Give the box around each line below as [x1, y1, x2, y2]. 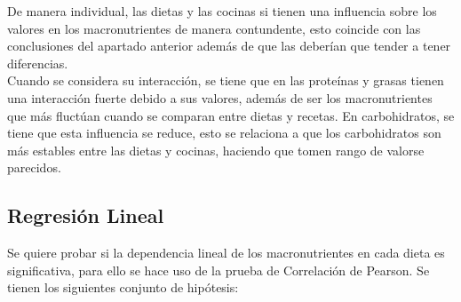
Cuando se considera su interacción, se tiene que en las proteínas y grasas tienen [7, 71, 444, 90]
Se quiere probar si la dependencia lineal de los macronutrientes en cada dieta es [7, 243, 445, 262]
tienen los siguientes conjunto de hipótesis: [7, 278, 239, 297]
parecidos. [7, 158, 61, 177]
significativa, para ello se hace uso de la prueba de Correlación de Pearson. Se [7, 260, 430, 279]
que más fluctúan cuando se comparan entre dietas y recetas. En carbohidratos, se [7, 106, 455, 124]
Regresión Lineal [7, 202, 164, 229]
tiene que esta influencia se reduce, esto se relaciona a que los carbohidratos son [7, 123, 441, 142]
